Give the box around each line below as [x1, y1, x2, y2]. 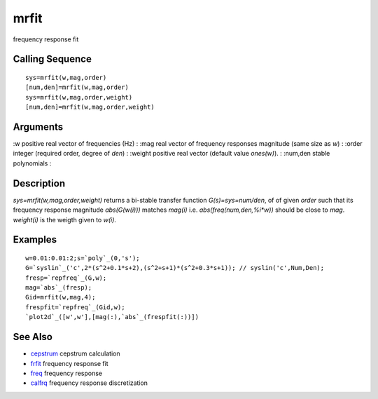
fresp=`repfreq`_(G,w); [25, 273, 107, 282]
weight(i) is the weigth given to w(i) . [13, 215, 117, 224]
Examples [13, 234, 57, 245]
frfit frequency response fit [30, 359, 108, 367]
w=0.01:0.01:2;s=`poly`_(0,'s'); [25, 254, 140, 262]
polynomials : [13, 158, 52, 168]
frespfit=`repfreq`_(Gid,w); [25, 303, 125, 311]
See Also [13, 331, 52, 343]
